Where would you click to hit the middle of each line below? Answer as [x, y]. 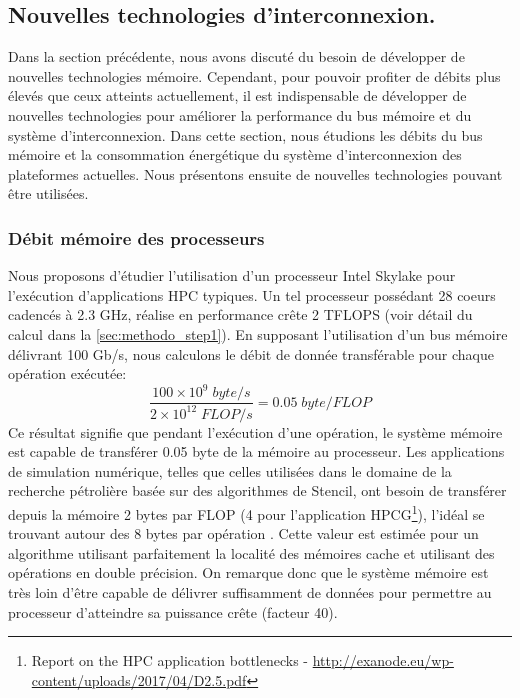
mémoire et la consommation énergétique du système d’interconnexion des [235, 154]
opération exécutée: [67, 373]
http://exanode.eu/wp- [383, 660]
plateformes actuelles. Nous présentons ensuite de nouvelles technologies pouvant [255, 173]
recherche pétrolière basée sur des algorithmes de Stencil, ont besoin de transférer [257, 490]
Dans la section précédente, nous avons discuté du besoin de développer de [236, 56]
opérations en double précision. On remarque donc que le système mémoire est [248, 572]
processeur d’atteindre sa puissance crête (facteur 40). [173, 611]
